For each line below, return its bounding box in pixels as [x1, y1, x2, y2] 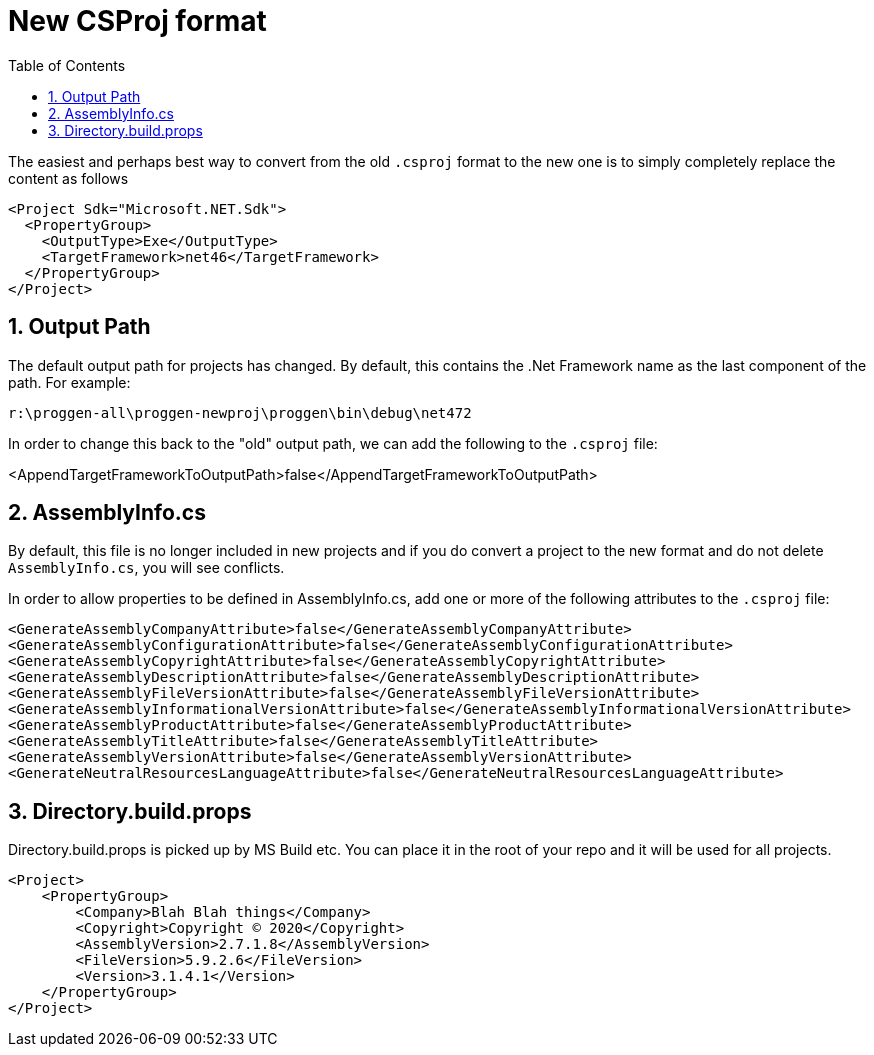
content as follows [8, 169, 129, 187]
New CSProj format [8, 4, 267, 38]
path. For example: [8, 373, 131, 391]
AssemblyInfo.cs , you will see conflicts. [8, 559, 285, 577]
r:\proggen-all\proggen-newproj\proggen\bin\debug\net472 [8, 404, 472, 421]
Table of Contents [8, 56, 126, 74]
